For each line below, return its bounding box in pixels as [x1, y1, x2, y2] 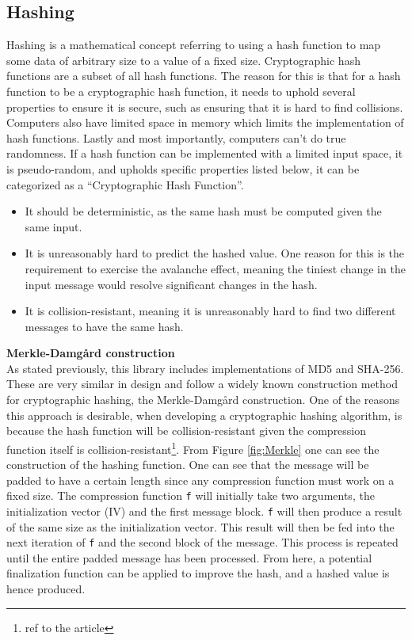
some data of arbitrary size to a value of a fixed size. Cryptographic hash [6, 51, 360, 68]
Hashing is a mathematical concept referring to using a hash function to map [6, 36, 381, 53]
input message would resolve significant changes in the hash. [25, 276, 318, 292]
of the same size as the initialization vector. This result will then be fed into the [6, 518, 395, 535]
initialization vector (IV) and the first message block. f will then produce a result [6, 502, 402, 519]
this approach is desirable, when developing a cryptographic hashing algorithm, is [6, 406, 402, 423]
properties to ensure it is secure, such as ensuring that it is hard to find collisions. [6, 98, 403, 115]
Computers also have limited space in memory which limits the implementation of [6, 114, 404, 131]
